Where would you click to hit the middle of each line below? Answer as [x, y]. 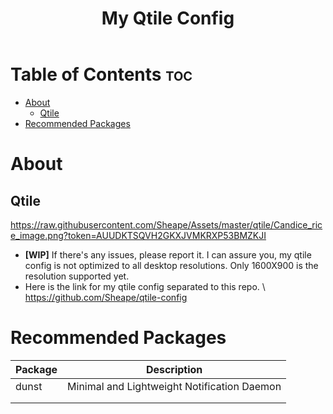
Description [174, 369]
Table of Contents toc [101, 74]
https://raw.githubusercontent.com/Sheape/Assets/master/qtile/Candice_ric [166, 224]
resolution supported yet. [77, 276]
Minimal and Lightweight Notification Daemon [174, 386]
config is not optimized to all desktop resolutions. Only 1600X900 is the [171, 265]
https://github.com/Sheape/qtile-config [106, 297]
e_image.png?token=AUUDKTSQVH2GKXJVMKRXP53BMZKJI [138, 235]
